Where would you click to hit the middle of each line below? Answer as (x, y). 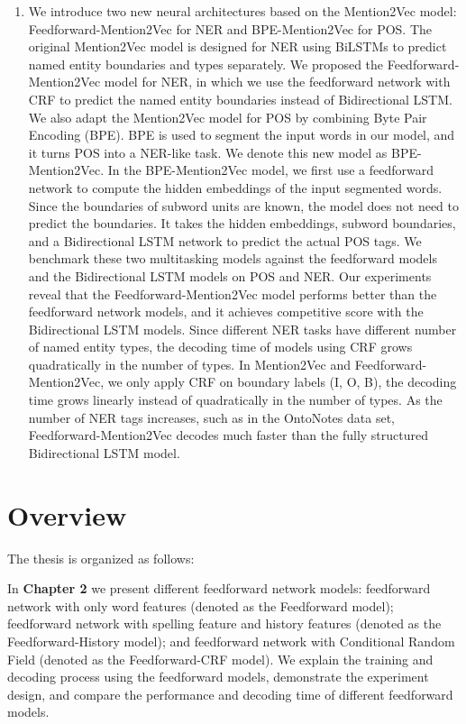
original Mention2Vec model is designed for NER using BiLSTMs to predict (238, 46)
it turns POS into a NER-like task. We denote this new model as (208, 152)
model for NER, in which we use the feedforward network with (277, 82)
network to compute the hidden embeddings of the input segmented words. (235, 187)
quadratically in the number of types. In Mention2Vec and (189, 364)
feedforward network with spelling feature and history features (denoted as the (224, 623)
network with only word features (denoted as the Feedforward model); (201, 605)
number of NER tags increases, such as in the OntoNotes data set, (211, 417)
